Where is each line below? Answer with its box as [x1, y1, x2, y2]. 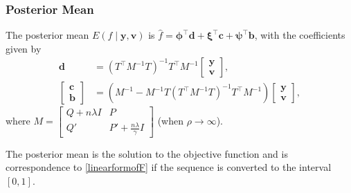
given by [6, 41, 42, 55]
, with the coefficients [254, 28, 345, 42]
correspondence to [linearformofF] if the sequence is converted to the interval [6, 160, 332, 174]
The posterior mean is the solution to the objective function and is [6, 146, 288, 160]
